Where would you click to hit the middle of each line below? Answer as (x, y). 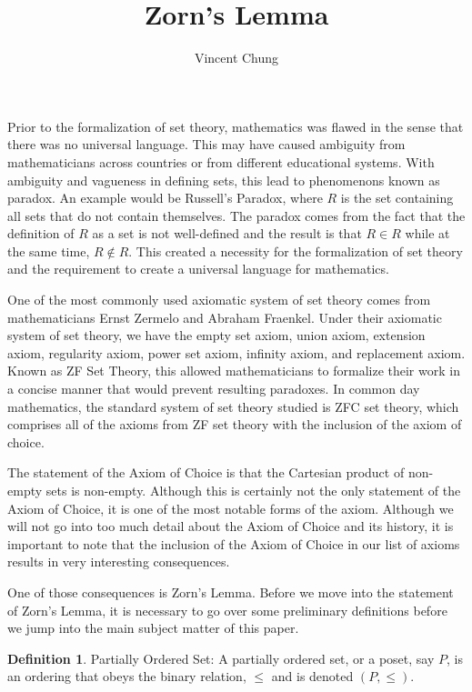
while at (427, 233)
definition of (41, 233)
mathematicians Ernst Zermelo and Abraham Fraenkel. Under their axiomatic (225, 317)
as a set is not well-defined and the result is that (227, 233)
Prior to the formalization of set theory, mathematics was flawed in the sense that (236, 126)
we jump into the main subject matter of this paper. (153, 628)
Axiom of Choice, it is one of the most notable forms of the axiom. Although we (231, 508)
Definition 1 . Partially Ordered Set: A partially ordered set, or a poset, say (221, 658)
